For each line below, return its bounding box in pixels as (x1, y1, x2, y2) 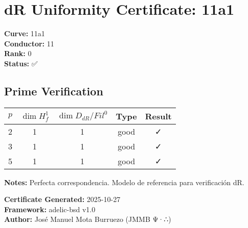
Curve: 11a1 (4, 28, 45, 39)
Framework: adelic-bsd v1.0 (4, 204, 96, 214)
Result (145, 110, 172, 122)
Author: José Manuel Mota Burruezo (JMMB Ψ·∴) (4, 214, 171, 224)
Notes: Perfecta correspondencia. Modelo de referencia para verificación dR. (4, 176, 244, 187)
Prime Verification (4, 83, 103, 98)
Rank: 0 (4, 48, 32, 59)
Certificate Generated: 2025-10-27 (4, 194, 121, 205)
